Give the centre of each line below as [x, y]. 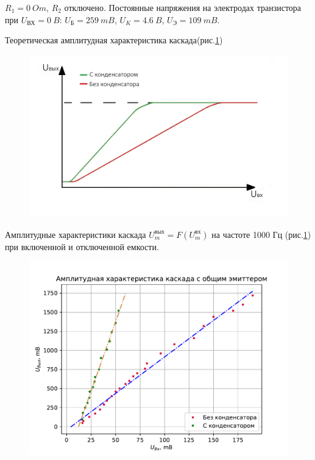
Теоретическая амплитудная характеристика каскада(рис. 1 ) [114, 40]
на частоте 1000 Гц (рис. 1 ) [261, 234]
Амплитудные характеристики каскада [76, 234]
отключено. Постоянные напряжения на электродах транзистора [183, 7]
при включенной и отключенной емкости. [82, 246]
